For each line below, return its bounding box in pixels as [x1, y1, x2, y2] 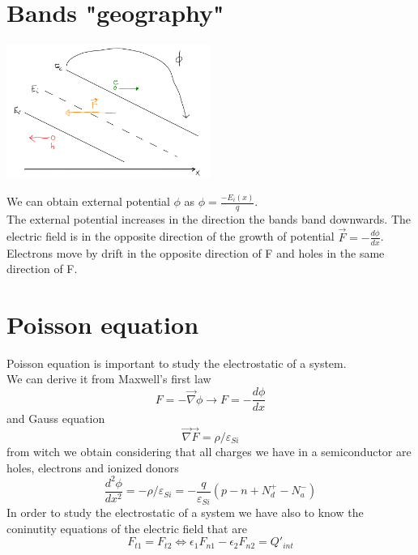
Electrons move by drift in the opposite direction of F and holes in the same [6, 244, 385, 261]
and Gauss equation [6, 410, 105, 427]
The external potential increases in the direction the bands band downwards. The [6, 210, 412, 227]
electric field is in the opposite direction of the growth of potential [6, 228, 335, 245]
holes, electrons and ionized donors [6, 459, 179, 476]
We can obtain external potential [6, 193, 170, 210]
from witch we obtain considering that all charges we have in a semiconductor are [6, 442, 412, 459]
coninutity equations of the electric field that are [6, 519, 247, 536]
